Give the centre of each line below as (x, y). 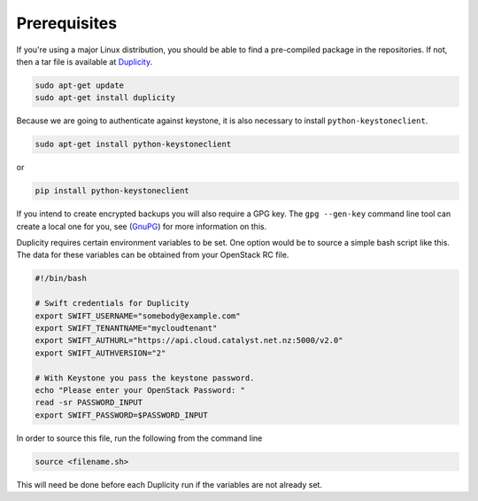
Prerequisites (67, 23)
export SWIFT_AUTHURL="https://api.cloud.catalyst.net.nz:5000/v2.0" (189, 341)
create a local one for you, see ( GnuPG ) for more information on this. (142, 226)
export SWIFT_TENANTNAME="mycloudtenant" (126, 328)
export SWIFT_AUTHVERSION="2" (100, 353)
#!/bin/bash (61, 278)
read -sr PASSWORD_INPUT (89, 403)
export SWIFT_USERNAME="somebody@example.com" (138, 316)
